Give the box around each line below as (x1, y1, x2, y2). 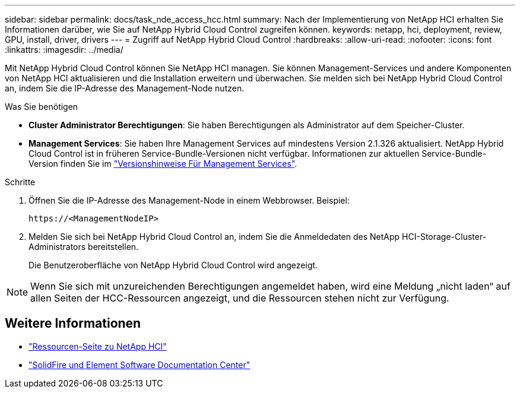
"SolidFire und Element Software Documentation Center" (28, 359, 251, 370)
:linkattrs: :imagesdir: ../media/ (5, 45, 123, 55)
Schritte (5, 177, 36, 187)
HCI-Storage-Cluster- (402, 232, 487, 242)
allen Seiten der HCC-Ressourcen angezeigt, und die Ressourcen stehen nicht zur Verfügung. (30, 292, 449, 304)
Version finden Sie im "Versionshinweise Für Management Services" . (28, 159, 297, 169)
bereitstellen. (88, 242, 139, 252)
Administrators (28, 242, 86, 252)
